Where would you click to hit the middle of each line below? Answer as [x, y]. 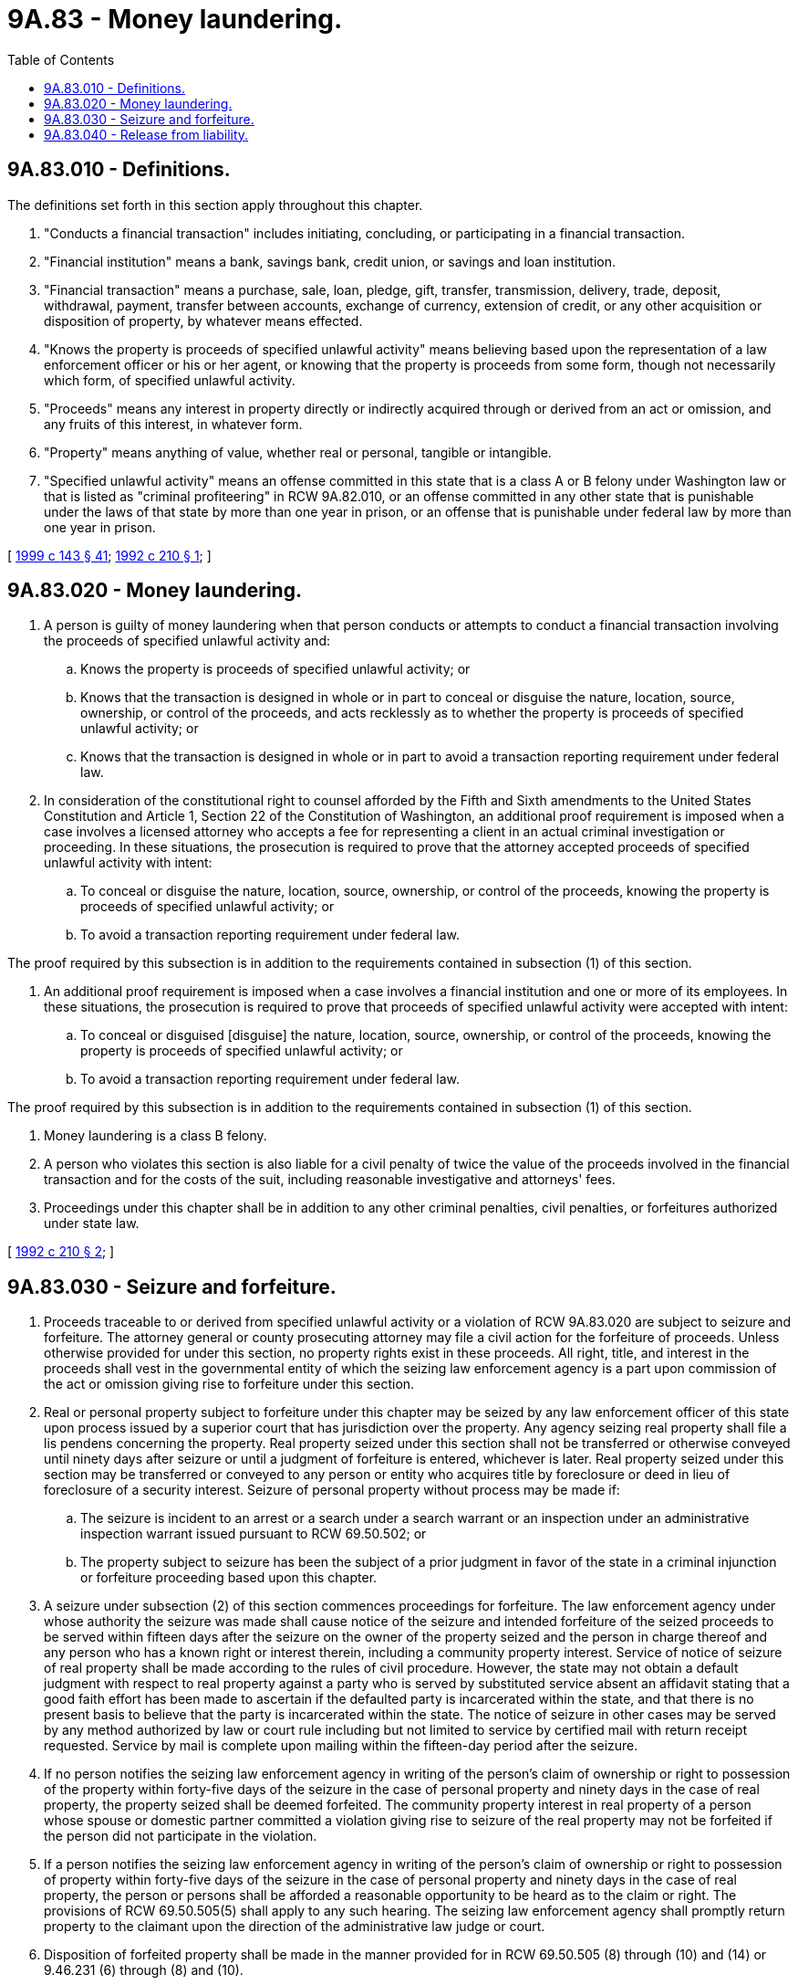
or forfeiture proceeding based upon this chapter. [229, 1578]
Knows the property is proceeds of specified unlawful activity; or [275, 669]
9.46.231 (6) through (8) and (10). [144, 1970]
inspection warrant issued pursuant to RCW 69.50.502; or [254, 1534]
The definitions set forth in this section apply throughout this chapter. [215, 205]
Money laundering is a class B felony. [155, 1136]
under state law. [92, 1224]
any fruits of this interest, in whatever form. [173, 424]
